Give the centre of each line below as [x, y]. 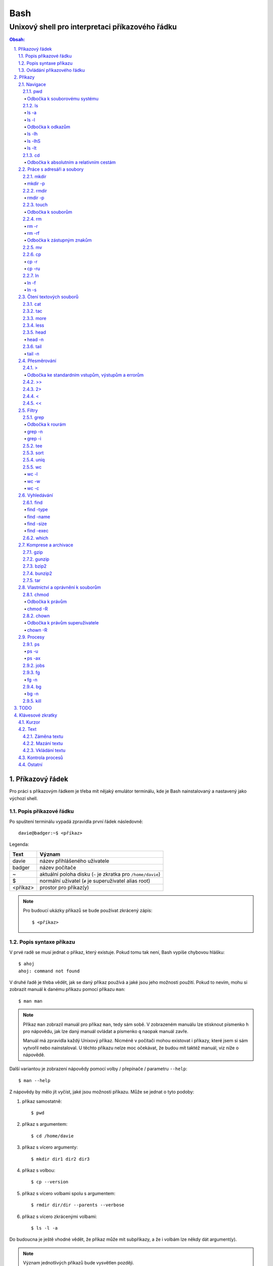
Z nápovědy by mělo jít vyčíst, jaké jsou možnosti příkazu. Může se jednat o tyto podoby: [102, 1092]
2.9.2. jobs [34, 665]
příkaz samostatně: [42, 1101]
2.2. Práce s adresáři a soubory [51, 169]
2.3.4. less [34, 325]
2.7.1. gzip [33, 552]
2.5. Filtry [28, 410]
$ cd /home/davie [52, 1136]
